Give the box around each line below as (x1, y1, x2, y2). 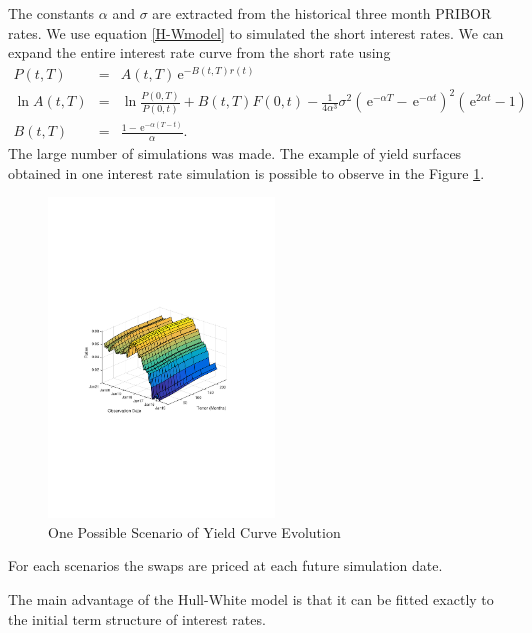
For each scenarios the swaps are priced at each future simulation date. (8, 555, 443, 576)
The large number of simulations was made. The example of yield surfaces (8, 143, 462, 164)
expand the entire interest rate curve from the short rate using (8, 42, 391, 63)
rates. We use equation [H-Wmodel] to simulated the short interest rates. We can (8, 22, 504, 43)
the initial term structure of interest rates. (8, 608, 266, 629)
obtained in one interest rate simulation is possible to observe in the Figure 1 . (8, 162, 485, 183)
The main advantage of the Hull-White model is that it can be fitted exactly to (8, 588, 494, 609)
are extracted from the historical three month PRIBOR (152, 3, 492, 23)
